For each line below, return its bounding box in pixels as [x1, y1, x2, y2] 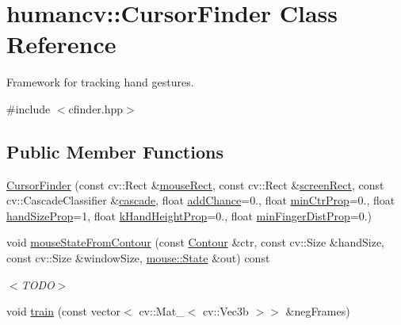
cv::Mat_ [139, 303, 185, 319]
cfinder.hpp [68, 100, 124, 117]
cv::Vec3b [202, 303, 249, 319]
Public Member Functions [6, 139, 223, 163]
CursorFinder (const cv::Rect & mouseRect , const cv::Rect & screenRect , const [6, 176, 384, 193]
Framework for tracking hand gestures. [6, 74, 194, 90]
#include [6, 100, 51, 117]
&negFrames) [285, 303, 350, 319]
